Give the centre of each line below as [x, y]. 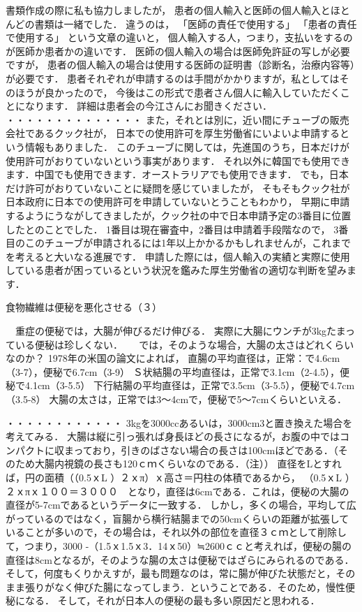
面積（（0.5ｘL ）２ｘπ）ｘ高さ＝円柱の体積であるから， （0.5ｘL [193, 477]
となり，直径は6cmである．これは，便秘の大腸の [239, 491]
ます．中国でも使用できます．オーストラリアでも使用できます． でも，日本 [177, 174]
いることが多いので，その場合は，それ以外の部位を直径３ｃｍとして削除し [176, 532]
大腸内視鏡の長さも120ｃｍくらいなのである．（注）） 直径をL [174, 464]
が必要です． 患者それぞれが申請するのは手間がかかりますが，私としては [173, 78]
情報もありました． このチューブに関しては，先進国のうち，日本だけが [187, 146]
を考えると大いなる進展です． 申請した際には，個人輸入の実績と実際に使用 [178, 256]
